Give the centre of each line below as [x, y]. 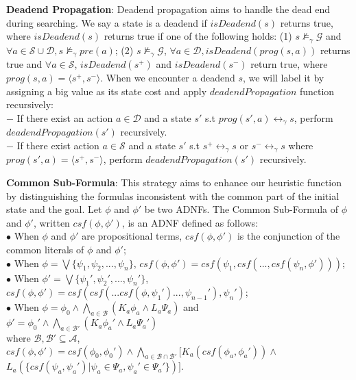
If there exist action [58, 145]
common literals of [45, 249]
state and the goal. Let [54, 209]
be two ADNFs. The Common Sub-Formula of [241, 209]
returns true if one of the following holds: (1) [198, 36]
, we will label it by [283, 78]
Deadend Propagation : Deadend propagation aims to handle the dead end [168, 9]
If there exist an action [65, 117]
